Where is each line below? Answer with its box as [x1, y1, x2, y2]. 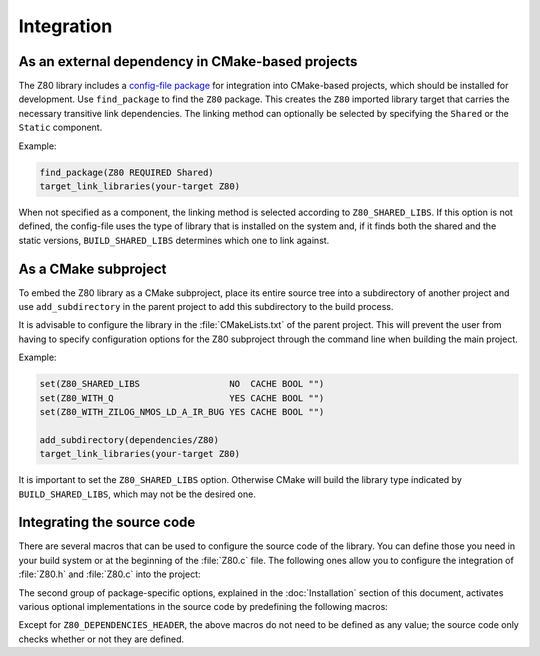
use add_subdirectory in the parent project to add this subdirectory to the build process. [18, 301, 394, 313]
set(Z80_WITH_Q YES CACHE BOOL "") [39, 392, 325, 404]
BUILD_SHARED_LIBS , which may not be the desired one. [18, 488, 257, 500]
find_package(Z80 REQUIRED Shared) [39, 166, 214, 178]
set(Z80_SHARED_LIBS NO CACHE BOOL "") [39, 378, 325, 390]
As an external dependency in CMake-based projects [18, 53, 358, 70]
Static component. [18, 121, 103, 134]
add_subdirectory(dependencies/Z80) [39, 434, 220, 445]
